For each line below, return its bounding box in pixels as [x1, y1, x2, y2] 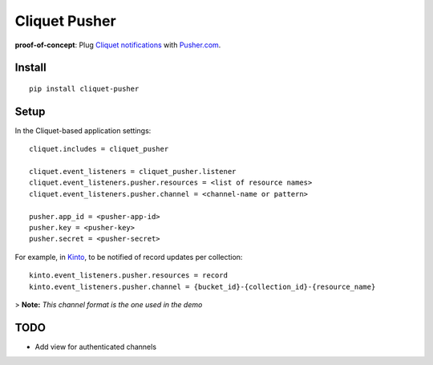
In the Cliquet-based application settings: [14, 125, 152, 136]
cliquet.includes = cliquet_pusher [29, 144, 169, 154]
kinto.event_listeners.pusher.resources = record [29, 271, 229, 280]
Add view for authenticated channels [34, 342, 156, 351]
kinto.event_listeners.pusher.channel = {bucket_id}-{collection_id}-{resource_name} [29, 282, 376, 291]
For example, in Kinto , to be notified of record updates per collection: [14, 252, 243, 262]
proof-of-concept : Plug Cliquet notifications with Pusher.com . [14, 40, 221, 50]
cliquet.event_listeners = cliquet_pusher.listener [29, 167, 237, 176]
